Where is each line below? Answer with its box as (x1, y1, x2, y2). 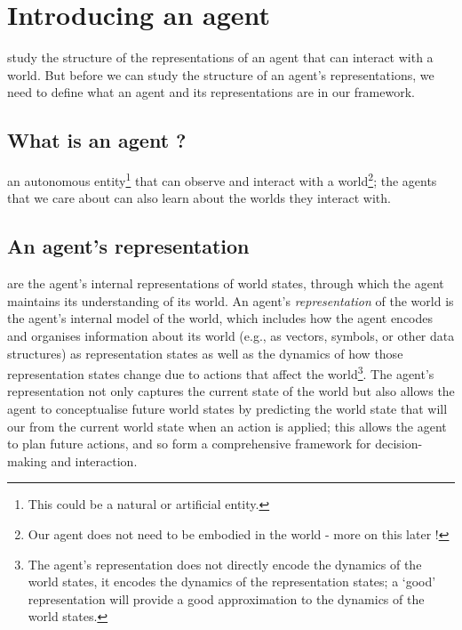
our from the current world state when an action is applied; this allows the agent (7, 416, 447, 435)
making (7, 451, 47, 470)
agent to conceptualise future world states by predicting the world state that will (7, 399, 448, 417)
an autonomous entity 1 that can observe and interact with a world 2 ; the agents (7, 169, 437, 190)
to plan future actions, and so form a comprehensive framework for (7, 434, 371, 453)
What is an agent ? (7, 126, 187, 154)
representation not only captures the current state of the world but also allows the (7, 382, 455, 400)
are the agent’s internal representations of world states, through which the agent (7, 274, 444, 293)
